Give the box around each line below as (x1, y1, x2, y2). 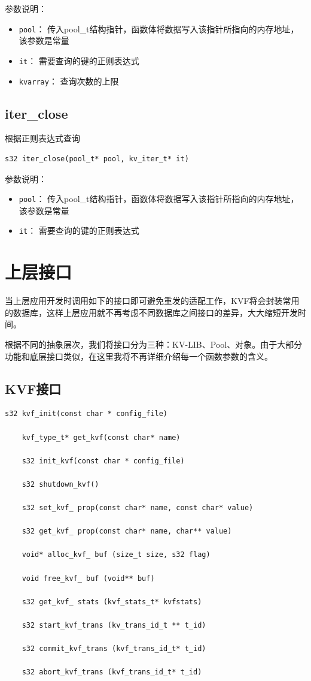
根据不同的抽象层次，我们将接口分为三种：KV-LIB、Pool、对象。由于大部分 (5, 338, 303, 350)
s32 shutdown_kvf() (22, 480, 99, 489)
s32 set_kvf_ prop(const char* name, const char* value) (22, 504, 254, 513)
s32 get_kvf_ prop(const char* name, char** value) (22, 527, 232, 536)
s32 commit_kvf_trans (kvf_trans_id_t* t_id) (22, 644, 206, 653)
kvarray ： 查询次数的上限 (19, 74, 119, 87)
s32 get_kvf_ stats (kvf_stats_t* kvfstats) (22, 597, 202, 606)
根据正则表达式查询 (5, 132, 80, 144)
